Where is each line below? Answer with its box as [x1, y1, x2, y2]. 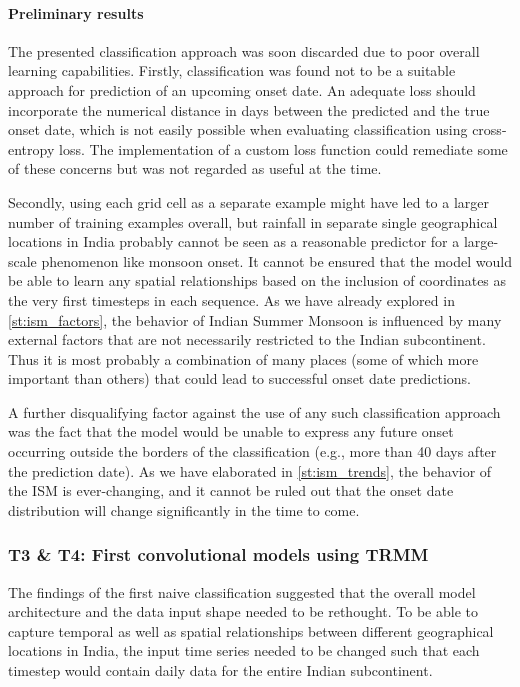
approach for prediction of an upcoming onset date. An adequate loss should [8, 79, 476, 100]
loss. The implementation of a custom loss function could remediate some [58, 138, 508, 159]
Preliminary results [8, 2, 144, 23]
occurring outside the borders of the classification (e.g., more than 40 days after [8, 441, 497, 462]
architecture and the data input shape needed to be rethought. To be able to [8, 601, 478, 622]
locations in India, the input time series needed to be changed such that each [8, 640, 480, 661]
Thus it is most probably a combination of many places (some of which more [8, 348, 479, 369]
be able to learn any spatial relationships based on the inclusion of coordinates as [8, 270, 507, 291]
